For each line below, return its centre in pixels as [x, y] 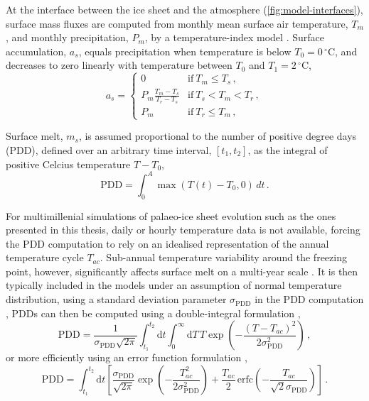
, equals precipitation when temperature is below [185, 51]
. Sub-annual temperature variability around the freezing [223, 257]
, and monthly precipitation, [67, 37]
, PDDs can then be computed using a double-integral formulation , [153, 313]
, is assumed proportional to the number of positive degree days [218, 136]
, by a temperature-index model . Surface [234, 37]
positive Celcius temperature [68, 164]
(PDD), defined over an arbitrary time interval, [109, 150]
